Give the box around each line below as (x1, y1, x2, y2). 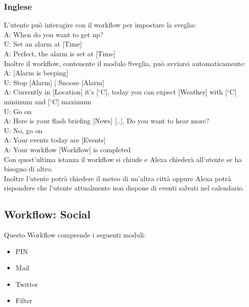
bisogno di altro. (4, 164, 53, 174)
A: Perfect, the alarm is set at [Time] (4, 48, 116, 58)
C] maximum (52, 96, 91, 106)
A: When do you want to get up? (4, 29, 103, 39)
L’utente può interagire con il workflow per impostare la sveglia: (4, 20, 197, 30)
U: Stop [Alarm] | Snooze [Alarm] (4, 77, 104, 87)
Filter (15, 295, 32, 306)
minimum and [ (4, 96, 50, 106)
